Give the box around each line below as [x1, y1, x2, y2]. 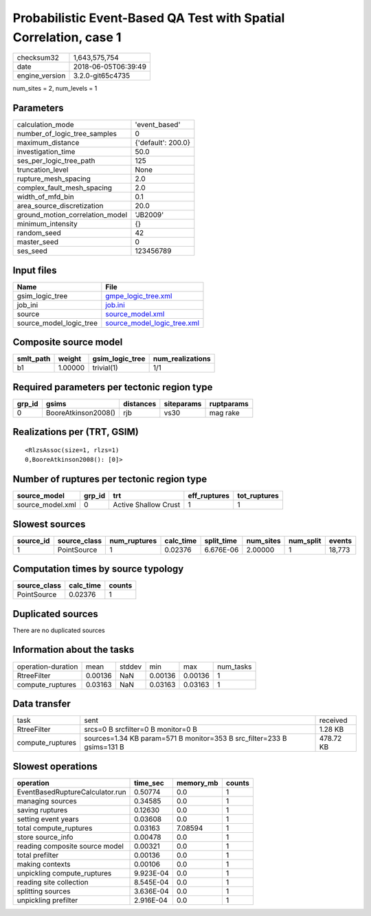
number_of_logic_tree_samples [16, 129, 117, 139]
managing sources [16, 796, 77, 805]
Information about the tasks [12, 644, 135, 656]
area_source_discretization [16, 201, 104, 211]
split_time [204, 536, 237, 546]
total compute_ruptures [16, 823, 93, 833]
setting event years [16, 814, 79, 824]
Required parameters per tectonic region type [12, 381, 213, 393]
